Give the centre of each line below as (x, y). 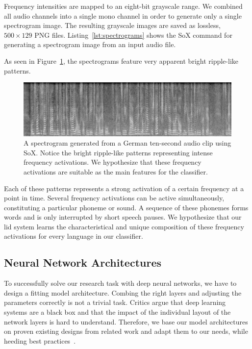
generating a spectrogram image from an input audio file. (90, 44)
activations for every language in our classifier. (74, 236)
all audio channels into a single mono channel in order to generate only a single (123, 15)
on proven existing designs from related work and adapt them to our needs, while (126, 331)
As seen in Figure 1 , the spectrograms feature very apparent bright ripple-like (121, 61)
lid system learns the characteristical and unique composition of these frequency (124, 226)
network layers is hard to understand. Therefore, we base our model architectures (126, 321)
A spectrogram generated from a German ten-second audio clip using (127, 143)
